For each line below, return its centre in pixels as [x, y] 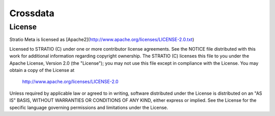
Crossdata [32, 13]
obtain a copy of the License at [42, 70]
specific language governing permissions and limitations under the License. [89, 107]
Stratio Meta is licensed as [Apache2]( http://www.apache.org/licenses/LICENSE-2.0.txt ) [102, 40]
